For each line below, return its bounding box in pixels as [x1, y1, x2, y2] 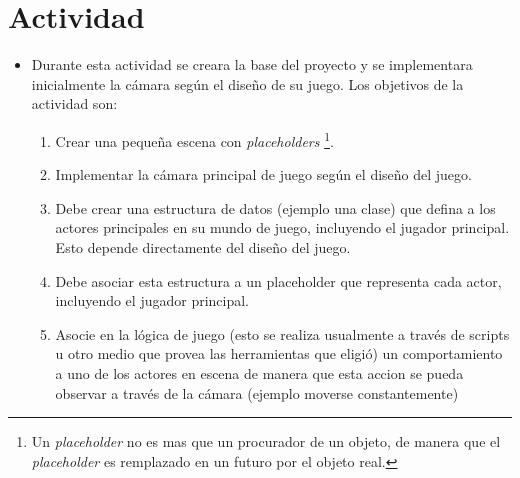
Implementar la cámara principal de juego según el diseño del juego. [55, 164, 472, 185]
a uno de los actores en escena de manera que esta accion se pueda [55, 362, 464, 383]
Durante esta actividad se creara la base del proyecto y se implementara [31, 54, 473, 75]
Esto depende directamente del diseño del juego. [55, 236, 351, 257]
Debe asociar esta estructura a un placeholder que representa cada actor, [55, 270, 502, 291]
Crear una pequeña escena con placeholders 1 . [55, 127, 334, 151]
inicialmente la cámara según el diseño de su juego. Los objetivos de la [31, 73, 464, 94]
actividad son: [31, 93, 118, 114]
